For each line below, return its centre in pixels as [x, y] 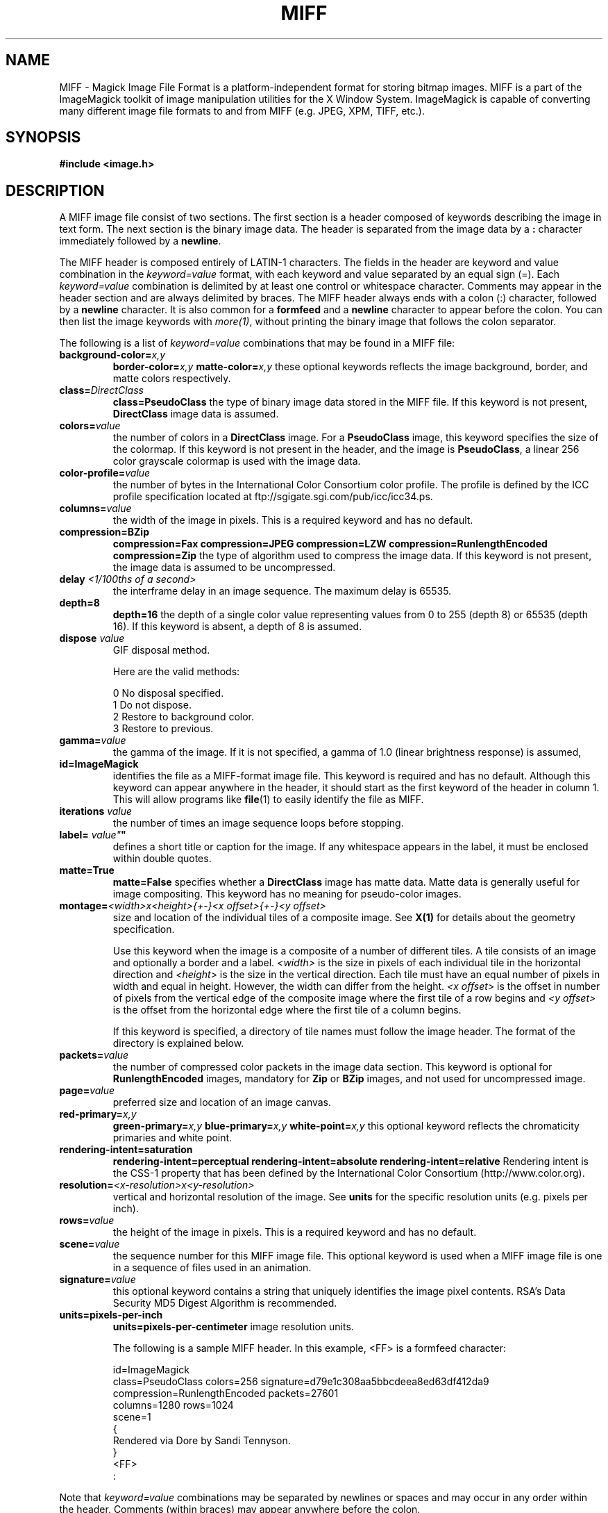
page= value [87, 1091]
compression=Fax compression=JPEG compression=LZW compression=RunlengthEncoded [330, 544]
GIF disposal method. [161, 650]
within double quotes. [162, 859]
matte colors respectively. [172, 379]
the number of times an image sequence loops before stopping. [258, 823]
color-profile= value [105, 473]
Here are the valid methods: [176, 672]
